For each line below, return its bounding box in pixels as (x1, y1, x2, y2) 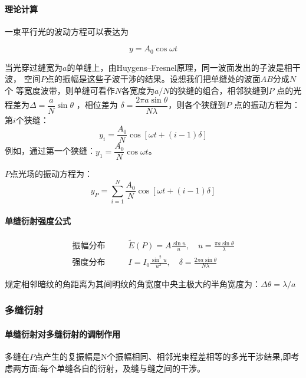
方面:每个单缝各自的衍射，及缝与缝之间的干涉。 (21, 361, 205, 374)
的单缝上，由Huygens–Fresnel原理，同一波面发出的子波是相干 (67, 61, 301, 73)
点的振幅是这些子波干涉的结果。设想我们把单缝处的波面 (45, 73, 261, 85)
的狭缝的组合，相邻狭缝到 (169, 84, 269, 97)
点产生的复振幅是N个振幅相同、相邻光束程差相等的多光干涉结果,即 (35, 350, 291, 363)
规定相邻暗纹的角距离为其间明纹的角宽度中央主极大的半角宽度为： (5, 277, 261, 290)
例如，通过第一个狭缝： (5, 144, 96, 157)
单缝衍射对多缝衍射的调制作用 (5, 327, 120, 340)
